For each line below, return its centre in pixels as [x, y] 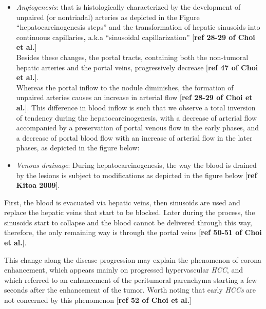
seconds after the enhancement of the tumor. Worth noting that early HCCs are [130, 290]
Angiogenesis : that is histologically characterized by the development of [128, 7]
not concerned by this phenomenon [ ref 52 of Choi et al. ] [98, 300]
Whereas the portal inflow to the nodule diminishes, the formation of [125, 87]
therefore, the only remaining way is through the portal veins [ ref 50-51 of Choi [133, 232]
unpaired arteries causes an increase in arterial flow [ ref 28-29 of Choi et [134, 97]
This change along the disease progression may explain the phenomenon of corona [133, 259]
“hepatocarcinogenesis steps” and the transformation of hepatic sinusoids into [138, 27]
